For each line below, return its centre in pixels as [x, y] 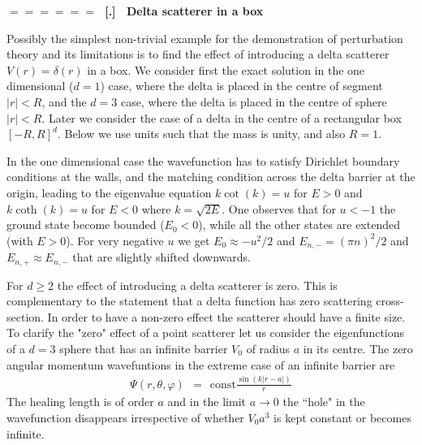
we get [194, 240]
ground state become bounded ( [86, 225]
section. [25, 316]
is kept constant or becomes [342, 418]
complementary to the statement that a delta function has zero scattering [189, 301]
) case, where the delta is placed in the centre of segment [241, 86]
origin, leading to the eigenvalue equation [109, 192]
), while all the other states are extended [299, 225]
